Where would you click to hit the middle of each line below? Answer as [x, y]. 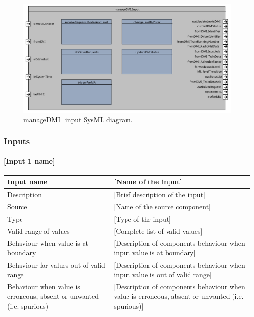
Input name [28, 182]
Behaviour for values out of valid [56, 264]
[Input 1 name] [30, 161]
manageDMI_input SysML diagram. [78, 119]
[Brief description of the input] [159, 194]
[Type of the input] [143, 218]
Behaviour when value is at [48, 243]
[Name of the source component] [162, 206]
